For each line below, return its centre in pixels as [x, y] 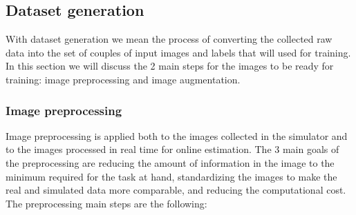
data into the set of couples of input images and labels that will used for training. [178, 52]
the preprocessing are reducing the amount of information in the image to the [170, 162]
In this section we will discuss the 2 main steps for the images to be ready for [170, 66]
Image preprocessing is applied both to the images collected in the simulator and [177, 135]
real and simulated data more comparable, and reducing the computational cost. [176, 190]
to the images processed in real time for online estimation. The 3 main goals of [172, 149]
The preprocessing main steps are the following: [106, 203]
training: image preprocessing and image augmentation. [123, 79]
